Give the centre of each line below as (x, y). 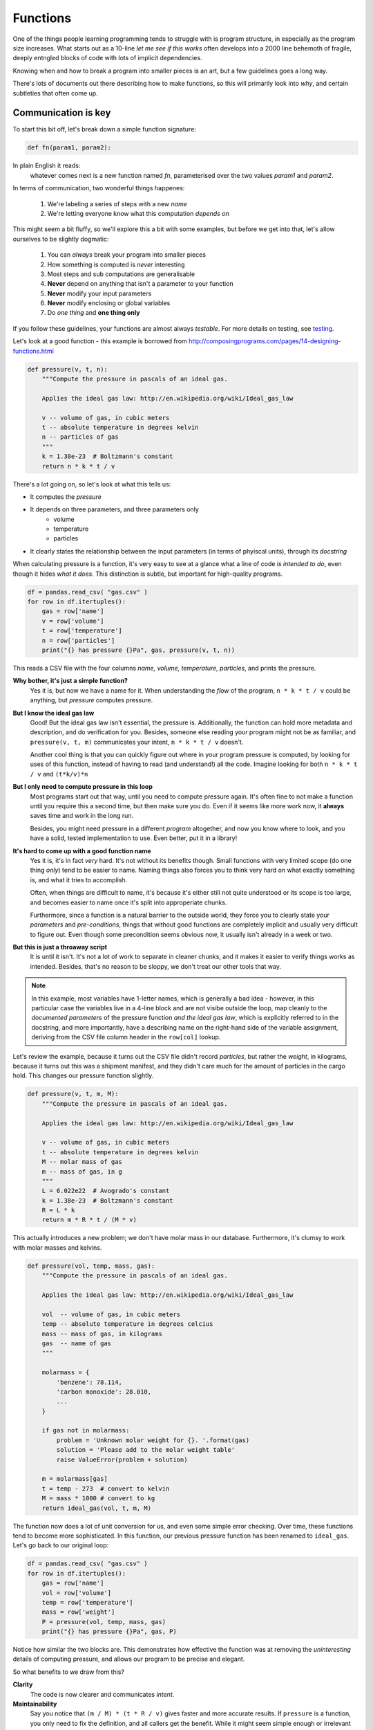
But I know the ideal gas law (54, 713)
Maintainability (35, 1704)
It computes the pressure (66, 497)
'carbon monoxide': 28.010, (104, 1392)
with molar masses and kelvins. (57, 1247)
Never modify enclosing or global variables (109, 303)
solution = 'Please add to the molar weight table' (146, 1450)
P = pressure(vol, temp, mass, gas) (104, 1622)
